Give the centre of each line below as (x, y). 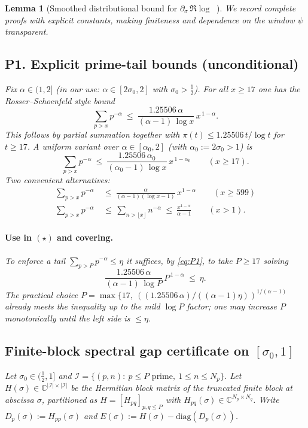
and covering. (85, 237)
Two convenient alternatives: (57, 180)
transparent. (27, 31)
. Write (266, 399)
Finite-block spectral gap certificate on (127, 350)
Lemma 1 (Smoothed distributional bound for (91, 8)
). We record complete (256, 8)
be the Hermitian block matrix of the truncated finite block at (182, 388)
